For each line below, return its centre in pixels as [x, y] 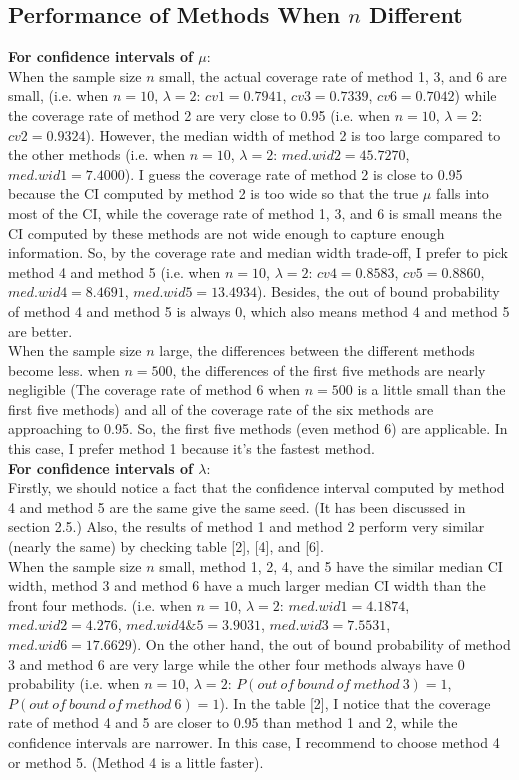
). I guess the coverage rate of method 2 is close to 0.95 [293, 173]
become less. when [64, 369]
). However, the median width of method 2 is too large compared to [293, 134]
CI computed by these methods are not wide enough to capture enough [226, 232]
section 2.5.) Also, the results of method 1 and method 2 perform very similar [246, 526]
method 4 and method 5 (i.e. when [114, 271]
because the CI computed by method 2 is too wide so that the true [213, 193]
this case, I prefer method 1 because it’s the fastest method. [191, 448]
